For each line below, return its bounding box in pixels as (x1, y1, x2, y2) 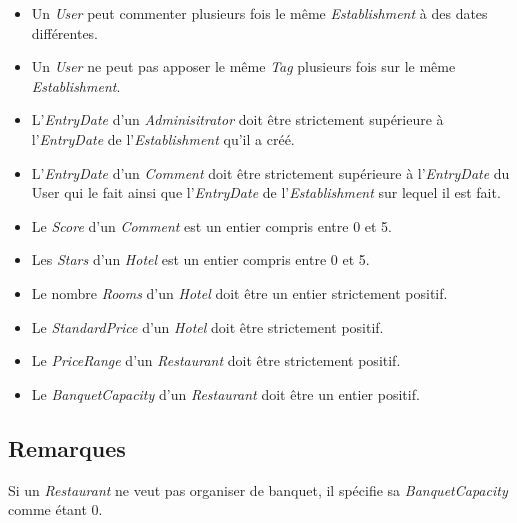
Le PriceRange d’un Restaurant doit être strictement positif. (31, 350, 401, 371)
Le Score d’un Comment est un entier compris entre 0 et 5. (31, 215, 393, 236)
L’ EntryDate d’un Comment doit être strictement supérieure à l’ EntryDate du (31, 162, 510, 183)
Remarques (8, 432, 126, 463)
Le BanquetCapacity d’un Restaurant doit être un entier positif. (31, 383, 420, 404)
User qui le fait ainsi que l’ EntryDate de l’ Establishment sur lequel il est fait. (31, 182, 501, 203)
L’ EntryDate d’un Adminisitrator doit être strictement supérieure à (31, 109, 444, 130)
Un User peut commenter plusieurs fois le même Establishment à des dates (31, 3, 488, 23)
